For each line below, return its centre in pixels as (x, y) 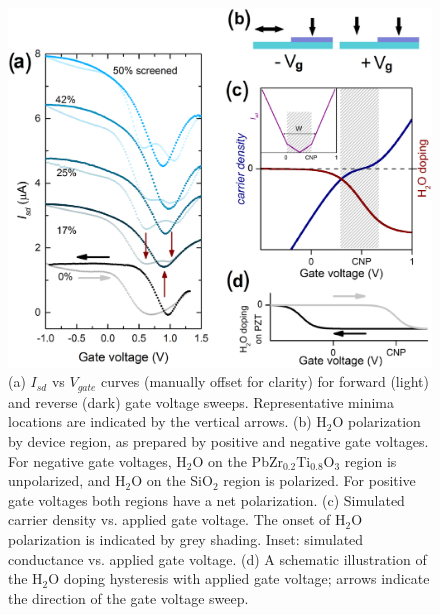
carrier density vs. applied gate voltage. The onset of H (177, 519)
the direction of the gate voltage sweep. (128, 597)
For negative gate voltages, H (97, 460)
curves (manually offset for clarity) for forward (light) (265, 381)
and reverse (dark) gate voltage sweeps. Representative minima (201, 401)
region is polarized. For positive (319, 480)
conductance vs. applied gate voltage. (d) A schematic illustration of (217, 558)
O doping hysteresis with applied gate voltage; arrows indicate (239, 578)
